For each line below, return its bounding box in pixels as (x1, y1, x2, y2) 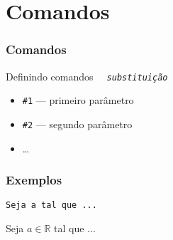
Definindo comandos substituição (6, 68, 168, 83)
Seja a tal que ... (6, 200, 97, 211)
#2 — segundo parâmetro (22, 116, 133, 131)
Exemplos (6, 171, 62, 189)
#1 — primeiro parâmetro (22, 93, 134, 108)
